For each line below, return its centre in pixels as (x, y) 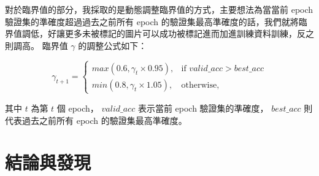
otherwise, (200, 85)
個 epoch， (78, 108)
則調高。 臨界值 (37, 45)
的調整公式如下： (113, 45)
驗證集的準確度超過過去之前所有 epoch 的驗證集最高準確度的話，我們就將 (152, 21)
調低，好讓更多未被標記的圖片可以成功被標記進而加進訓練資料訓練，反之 (168, 33)
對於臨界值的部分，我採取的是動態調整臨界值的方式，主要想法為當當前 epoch (159, 9)
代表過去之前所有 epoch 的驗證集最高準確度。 (96, 120)
